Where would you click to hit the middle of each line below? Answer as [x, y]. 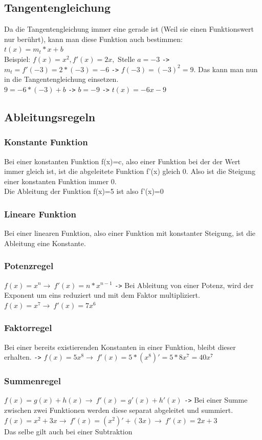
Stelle [126, 59]
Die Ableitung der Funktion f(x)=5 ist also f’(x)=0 [84, 191]
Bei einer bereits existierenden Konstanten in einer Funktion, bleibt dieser [120, 347]
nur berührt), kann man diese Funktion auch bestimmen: [93, 39]
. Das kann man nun [226, 69]
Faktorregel [28, 328]
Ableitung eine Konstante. [45, 243]
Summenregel [32, 381]
